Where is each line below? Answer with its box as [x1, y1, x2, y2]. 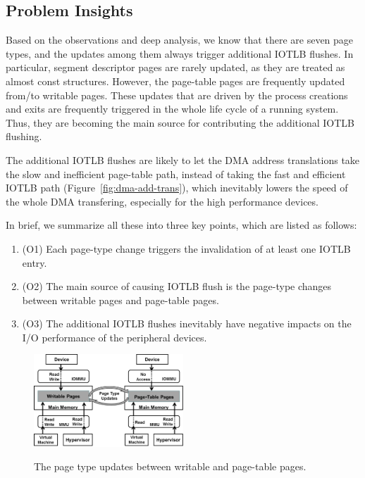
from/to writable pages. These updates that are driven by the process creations [6, 87, 348, 102]
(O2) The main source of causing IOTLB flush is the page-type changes [22, 279, 332, 294]
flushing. [6, 129, 42, 144]
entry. [22, 255, 47, 270]
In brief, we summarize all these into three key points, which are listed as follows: [6, 218, 357, 232]
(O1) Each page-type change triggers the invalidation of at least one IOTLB [22, 241, 351, 256]
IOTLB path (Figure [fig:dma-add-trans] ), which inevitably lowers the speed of [6, 180, 348, 195]
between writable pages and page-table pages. [22, 292, 219, 307]
